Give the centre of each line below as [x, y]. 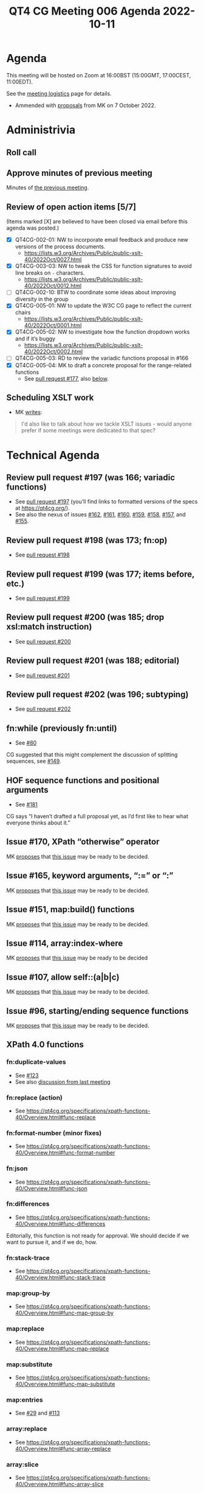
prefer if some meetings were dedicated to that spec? [88, 430]
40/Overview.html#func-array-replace [63, 1449]
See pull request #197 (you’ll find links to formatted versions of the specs [106, 502]
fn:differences [28, 1204]
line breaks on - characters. [50, 273]
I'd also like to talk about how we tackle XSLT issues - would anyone [107, 424]
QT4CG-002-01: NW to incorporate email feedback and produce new [101, 240]
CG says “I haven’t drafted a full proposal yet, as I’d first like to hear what [97, 817]
